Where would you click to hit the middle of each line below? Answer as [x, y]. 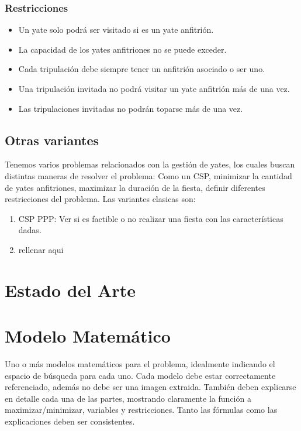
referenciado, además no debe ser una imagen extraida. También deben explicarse [150, 387]
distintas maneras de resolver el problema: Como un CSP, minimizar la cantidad [148, 175]
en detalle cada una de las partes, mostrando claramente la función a [128, 398]
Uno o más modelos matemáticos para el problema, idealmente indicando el [140, 364]
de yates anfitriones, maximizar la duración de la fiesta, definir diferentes [135, 187]
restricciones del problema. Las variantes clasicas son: [100, 199]
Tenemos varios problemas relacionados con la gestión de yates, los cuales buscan [150, 164]
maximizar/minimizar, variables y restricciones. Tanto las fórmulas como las [141, 410]
